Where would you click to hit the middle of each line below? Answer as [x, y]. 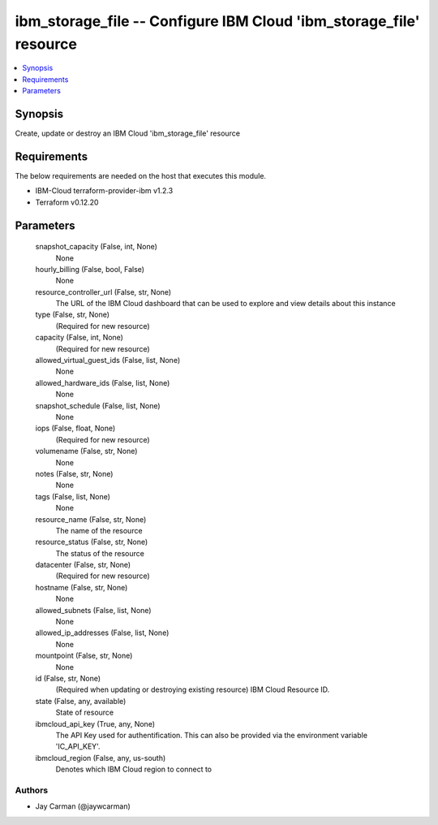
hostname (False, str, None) [82, 587]
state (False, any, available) [81, 701]
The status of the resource [100, 553]
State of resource [85, 713]
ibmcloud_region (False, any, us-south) [101, 758]
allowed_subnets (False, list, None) [93, 610]
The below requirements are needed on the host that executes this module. [141, 175]
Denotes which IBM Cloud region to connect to [134, 769]
